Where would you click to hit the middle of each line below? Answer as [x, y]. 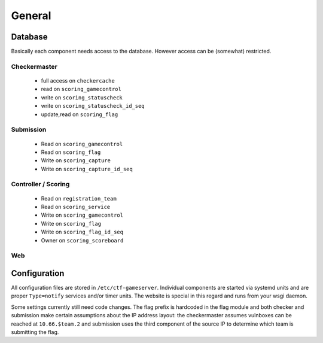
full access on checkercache [78, 81]
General [31, 16]
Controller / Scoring [40, 184]
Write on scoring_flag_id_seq [82, 232]
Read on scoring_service [76, 207]
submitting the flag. [35, 332]
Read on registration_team [79, 198]
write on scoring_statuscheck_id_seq [93, 106]
